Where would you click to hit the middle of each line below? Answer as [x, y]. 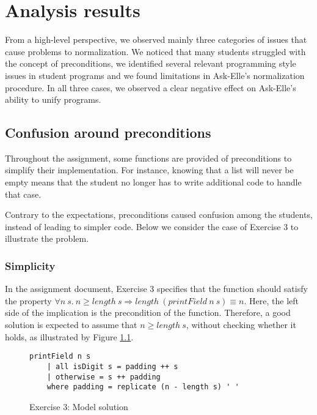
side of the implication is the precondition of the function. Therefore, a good [148, 312]
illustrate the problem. [47, 238]
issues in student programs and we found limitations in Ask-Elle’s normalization [155, 75]
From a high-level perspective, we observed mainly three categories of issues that [156, 39]
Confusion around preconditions [108, 133]
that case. [23, 194]
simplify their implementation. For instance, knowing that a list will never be [149, 170]
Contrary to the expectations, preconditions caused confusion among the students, [159, 215]
